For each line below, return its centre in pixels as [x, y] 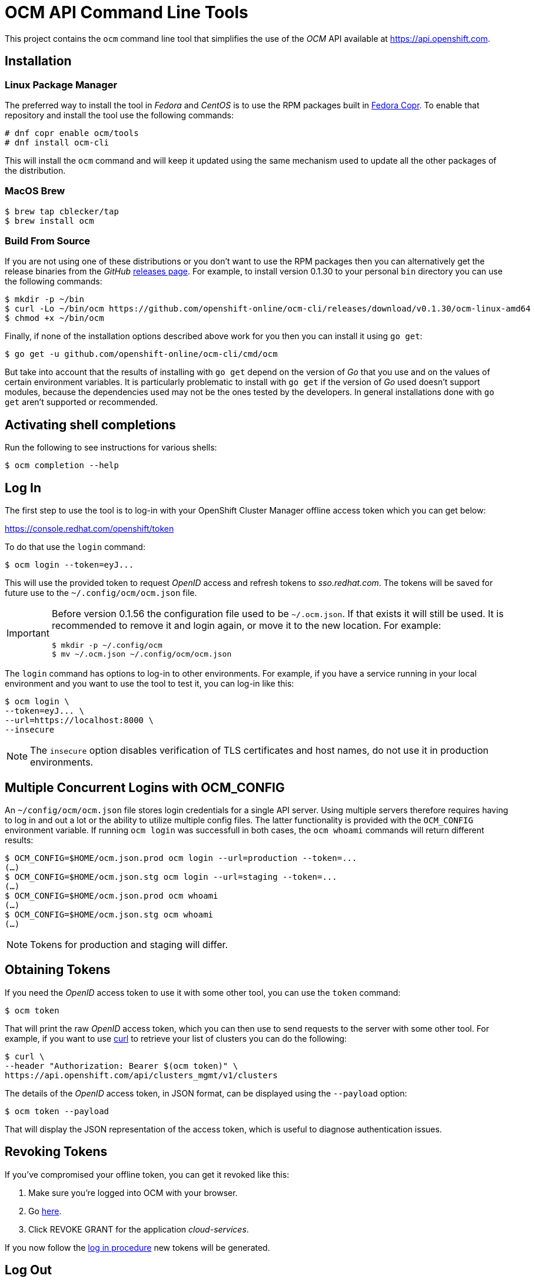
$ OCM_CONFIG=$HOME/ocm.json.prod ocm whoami [112, 896]
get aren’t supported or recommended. [81, 402]
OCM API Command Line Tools [127, 12]
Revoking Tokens [56, 1152]
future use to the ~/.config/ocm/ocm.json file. [101, 593]
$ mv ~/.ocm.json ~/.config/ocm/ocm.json [142, 654]
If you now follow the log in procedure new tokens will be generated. [137, 1247]
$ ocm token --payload [57, 1111]
